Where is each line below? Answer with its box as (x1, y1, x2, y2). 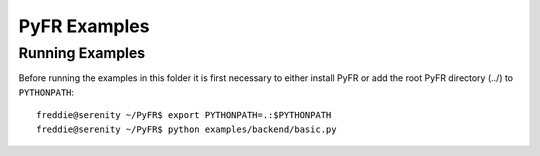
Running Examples (18, 44, 146, 62)
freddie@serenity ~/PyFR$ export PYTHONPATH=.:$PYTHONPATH (36, 110, 332, 121)
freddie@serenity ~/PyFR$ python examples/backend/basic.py (36, 123, 337, 135)
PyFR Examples (18, 15, 150, 37)
